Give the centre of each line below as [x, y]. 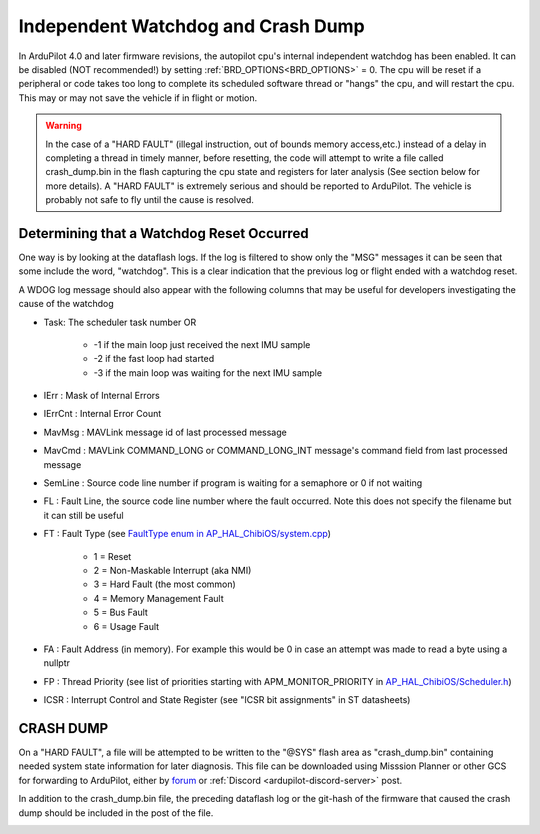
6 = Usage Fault [126, 626]
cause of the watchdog [66, 304]
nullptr [56, 663]
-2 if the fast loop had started [154, 359]
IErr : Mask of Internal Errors [101, 396]
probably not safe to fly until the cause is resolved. [150, 200]
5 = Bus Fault [121, 612]
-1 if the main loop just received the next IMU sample [202, 344]
